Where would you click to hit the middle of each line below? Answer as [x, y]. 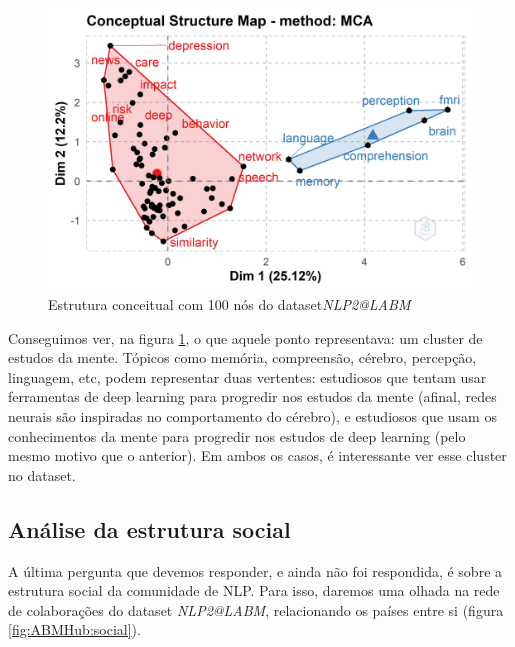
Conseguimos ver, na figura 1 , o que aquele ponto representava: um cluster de [245, 337]
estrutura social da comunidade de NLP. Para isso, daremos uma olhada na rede [254, 590]
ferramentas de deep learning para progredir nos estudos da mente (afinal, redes [252, 396]
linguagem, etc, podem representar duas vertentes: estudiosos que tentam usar [247, 376]
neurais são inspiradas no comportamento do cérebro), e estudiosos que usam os [252, 415]
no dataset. [42, 474]
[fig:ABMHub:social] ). [74, 629]
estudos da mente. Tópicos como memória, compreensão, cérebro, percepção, [242, 357]
